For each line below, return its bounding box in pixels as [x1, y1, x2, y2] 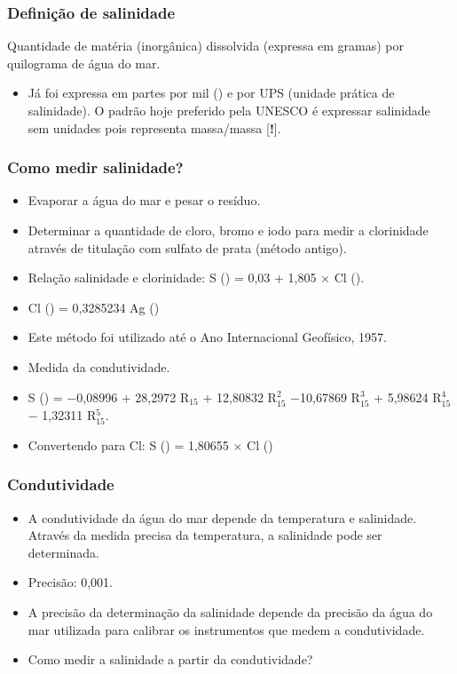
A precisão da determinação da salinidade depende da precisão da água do [28, 603, 433, 622]
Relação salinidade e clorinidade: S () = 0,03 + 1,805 [28, 268, 317, 287]
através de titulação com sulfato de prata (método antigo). [28, 238, 347, 257]
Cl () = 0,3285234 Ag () [28, 297, 160, 316]
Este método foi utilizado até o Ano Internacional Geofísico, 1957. [28, 328, 387, 346]
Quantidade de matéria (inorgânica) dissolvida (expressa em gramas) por [7, 36, 405, 55]
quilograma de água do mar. [7, 53, 161, 72]
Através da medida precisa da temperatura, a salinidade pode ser [28, 526, 382, 544]
